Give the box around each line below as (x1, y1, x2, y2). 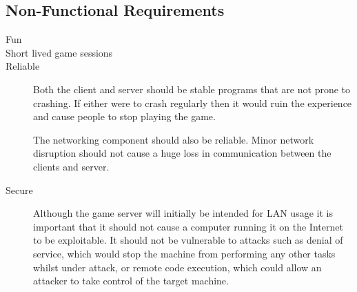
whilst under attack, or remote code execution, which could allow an (33, 260, 322, 274)
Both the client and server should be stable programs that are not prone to (33, 81, 351, 96)
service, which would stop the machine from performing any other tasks (33, 246, 336, 260)
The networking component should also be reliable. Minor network (33, 132, 314, 146)
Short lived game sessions (6, 45, 113, 59)
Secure (6, 182, 33, 197)
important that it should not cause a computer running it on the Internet (33, 219, 343, 233)
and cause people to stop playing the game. (33, 109, 216, 124)
